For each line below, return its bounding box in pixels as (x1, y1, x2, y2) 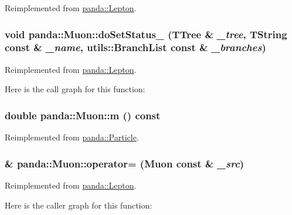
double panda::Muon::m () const (5, 107, 161, 122)
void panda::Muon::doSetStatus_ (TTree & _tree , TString (5, 26, 287, 41)
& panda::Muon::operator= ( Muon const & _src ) (5, 156, 245, 170)
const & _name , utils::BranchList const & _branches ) (5, 40, 266, 55)
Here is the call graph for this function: (5, 83, 145, 95)
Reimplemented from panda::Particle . (5, 131, 139, 143)
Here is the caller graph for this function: (5, 199, 152, 211)
